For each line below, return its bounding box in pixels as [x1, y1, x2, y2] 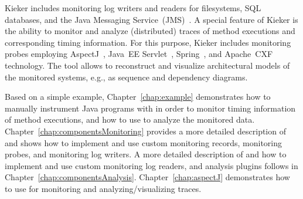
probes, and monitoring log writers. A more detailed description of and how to [5, 148, 287, 160]
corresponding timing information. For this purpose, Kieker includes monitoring [5, 36, 291, 48]
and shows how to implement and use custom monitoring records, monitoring [5, 136, 282, 149]
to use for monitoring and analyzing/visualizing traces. [5, 182, 202, 194]
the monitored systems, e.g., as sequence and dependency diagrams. [5, 70, 248, 83]
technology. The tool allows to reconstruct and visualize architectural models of [5, 59, 290, 71]
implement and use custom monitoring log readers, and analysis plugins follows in [5, 159, 298, 171]
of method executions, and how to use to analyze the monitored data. [5, 113, 255, 126]
